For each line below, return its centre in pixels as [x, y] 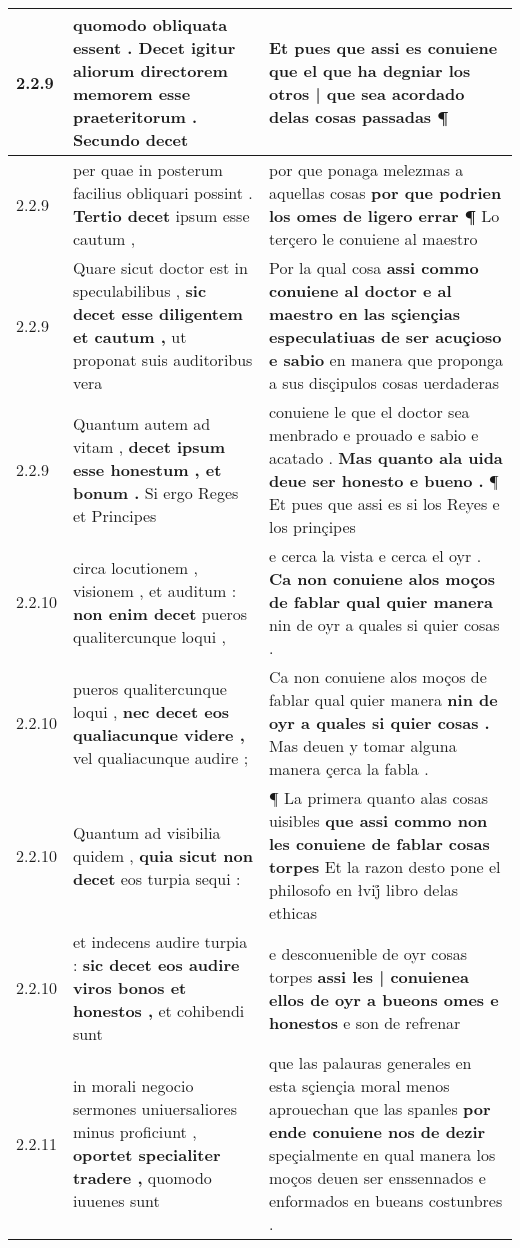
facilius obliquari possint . [162, 192]
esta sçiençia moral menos [359, 1085]
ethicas [293, 912]
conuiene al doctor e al [360, 290]
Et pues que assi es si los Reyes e [384, 503]
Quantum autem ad [141, 423]
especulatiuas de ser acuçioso [385, 336]
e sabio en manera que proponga [386, 359]
